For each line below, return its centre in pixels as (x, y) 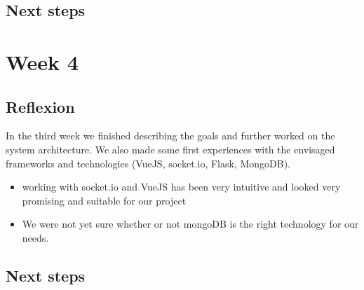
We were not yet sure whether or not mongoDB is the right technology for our (190, 224)
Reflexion (40, 106)
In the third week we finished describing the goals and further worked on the (170, 136)
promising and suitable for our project (104, 200)
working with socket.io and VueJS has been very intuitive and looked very (181, 187)
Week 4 (42, 61)
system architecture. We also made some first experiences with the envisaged (170, 149)
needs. (35, 237)
